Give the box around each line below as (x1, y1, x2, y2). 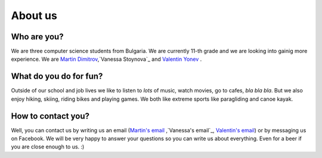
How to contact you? (11, 111, 89, 121)
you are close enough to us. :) (11, 143, 85, 150)
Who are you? (11, 32, 64, 42)
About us (11, 9, 58, 22)
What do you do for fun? (11, 72, 103, 82)
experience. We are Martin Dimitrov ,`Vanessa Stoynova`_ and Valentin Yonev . (11, 55, 202, 63)
